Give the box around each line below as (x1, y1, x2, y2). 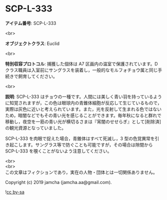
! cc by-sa (5, 188, 25, 195)
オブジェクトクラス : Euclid (5, 40, 60, 46)
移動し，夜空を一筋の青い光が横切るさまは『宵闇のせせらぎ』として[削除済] (5, 118, 161, 124)
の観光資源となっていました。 (5, 124, 66, 130)
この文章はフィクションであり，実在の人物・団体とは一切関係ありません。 (5, 169, 158, 175)
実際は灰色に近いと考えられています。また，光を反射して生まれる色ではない (5, 106, 162, 112)
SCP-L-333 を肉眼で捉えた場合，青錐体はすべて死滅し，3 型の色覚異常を (5, 135, 155, 141)
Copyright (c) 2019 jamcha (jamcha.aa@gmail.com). (5, 179, 112, 185)
